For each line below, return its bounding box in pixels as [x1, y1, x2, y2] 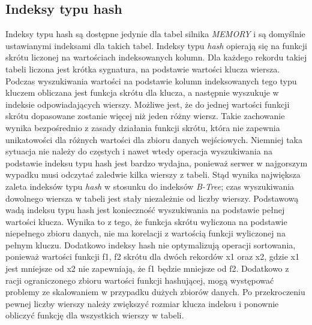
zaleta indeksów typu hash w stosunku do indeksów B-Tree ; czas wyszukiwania [5, 180, 295, 192]
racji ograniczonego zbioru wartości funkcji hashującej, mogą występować [5, 274, 274, 286]
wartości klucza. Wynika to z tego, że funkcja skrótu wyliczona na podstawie [5, 215, 287, 227]
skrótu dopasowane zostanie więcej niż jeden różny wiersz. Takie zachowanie [5, 110, 285, 122]
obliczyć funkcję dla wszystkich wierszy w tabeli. [5, 309, 184, 321]
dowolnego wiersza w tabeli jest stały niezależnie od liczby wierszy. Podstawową [5, 192, 299, 204]
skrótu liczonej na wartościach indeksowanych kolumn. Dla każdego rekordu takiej [5, 51, 307, 63]
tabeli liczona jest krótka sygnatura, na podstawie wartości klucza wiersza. [5, 62, 280, 75]
